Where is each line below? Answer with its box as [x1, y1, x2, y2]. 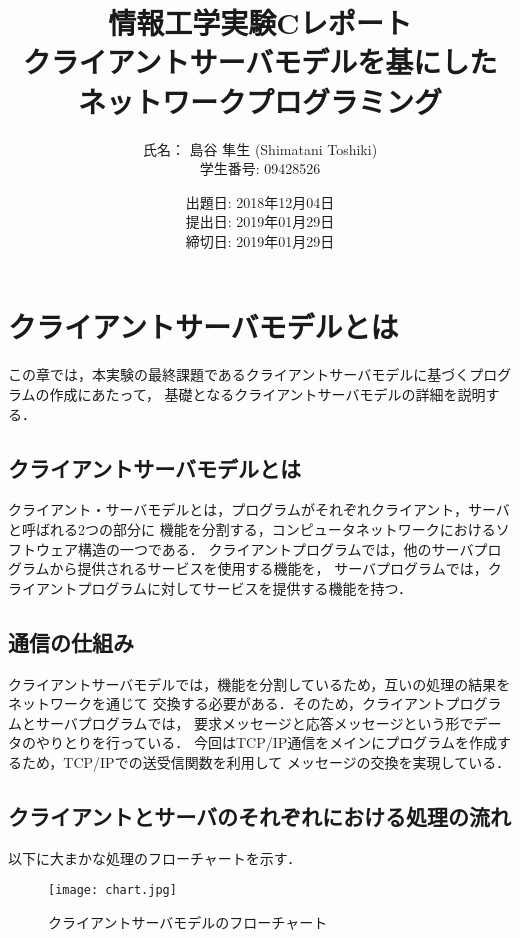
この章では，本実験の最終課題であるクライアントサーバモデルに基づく [8, 364, 470, 385]
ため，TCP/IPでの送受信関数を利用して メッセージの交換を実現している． [21, 751, 511, 772]
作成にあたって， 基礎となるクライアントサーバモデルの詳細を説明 [49, 384, 486, 404]
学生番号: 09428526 [199, 158, 321, 179]
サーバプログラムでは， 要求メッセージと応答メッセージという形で [35, 712, 474, 733]
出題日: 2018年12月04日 [185, 191, 335, 212]
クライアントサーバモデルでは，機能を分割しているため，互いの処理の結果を [8, 673, 511, 694]
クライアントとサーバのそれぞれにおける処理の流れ [8, 800, 511, 831]
